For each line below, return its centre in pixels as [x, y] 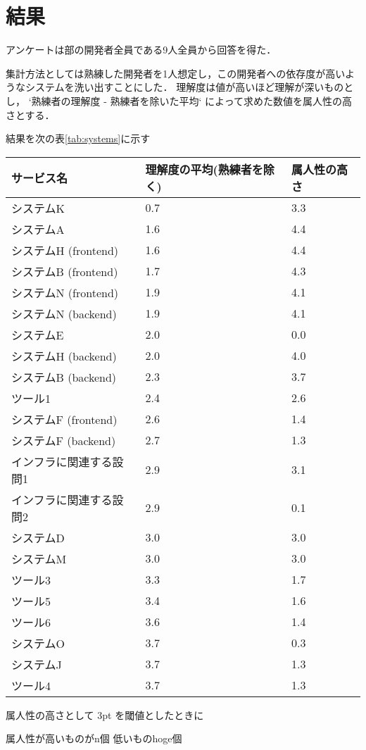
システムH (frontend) [65, 250]
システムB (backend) [64, 377]
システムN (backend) [64, 313]
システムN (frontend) [65, 292]
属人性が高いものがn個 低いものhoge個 [94, 738]
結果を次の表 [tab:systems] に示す [78, 138]
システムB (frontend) [65, 271]
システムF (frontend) [64, 419]
